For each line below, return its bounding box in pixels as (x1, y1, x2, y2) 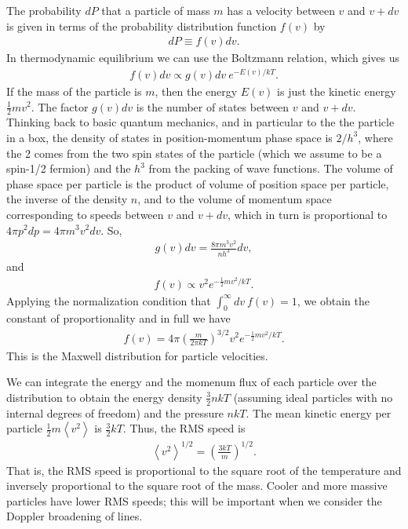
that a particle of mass (101, 2, 210, 18)
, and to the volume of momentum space (137, 191, 332, 207)
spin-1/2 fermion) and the (6, 160, 131, 177)
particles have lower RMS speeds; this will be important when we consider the (6, 492, 382, 509)
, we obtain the (297, 292, 370, 308)
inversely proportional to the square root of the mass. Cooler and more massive (6, 477, 388, 494)
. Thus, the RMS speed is (122, 420, 246, 436)
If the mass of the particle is (6, 82, 142, 99)
